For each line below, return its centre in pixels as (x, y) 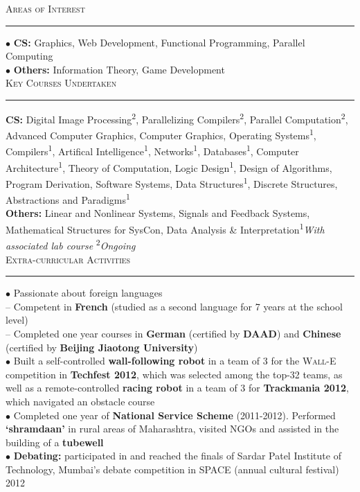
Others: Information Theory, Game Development (119, 69)
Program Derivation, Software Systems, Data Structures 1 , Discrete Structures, (172, 182)
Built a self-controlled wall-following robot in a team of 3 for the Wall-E (175, 361)
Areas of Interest (45, 8)
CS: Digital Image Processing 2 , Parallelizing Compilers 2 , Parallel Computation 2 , (177, 118)
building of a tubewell (55, 442)
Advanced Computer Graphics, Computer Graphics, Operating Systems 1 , (161, 134)
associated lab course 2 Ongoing (71, 244)
